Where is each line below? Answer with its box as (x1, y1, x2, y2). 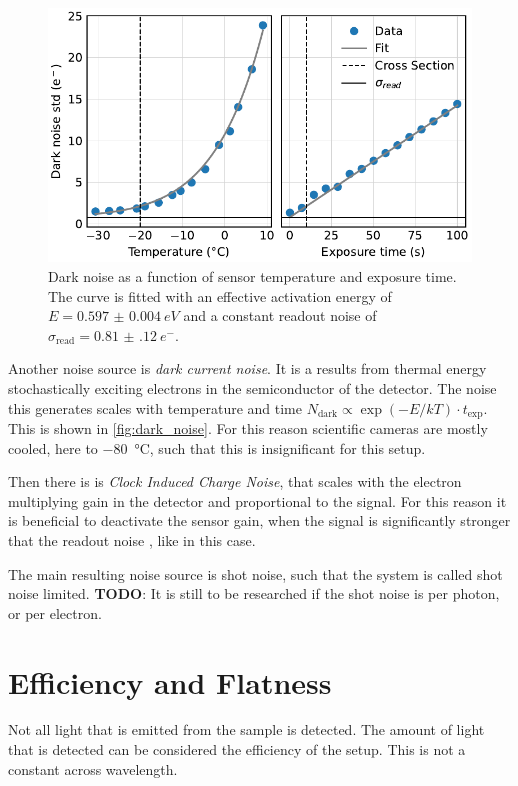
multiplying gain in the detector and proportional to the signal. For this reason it (8, 490, 507, 511)
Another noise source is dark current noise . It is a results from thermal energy (8, 358, 487, 379)
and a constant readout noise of (183, 305, 377, 326)
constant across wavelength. (8, 758, 178, 779)
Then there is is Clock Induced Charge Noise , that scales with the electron (8, 471, 462, 492)
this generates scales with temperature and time (8, 397, 302, 418)
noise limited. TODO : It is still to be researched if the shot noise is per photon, (8, 583, 500, 604)
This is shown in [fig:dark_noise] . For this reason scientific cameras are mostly (8, 418, 488, 438)
